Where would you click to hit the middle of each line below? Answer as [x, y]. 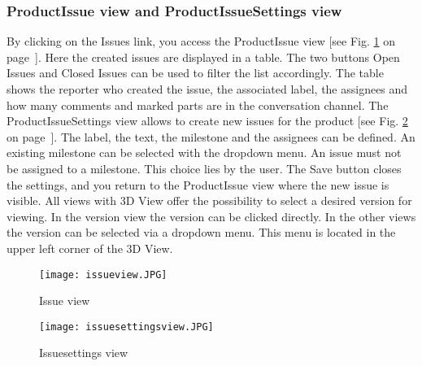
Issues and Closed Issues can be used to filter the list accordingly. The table [195, 73]
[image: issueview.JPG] [103, 274]
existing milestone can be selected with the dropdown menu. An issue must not [204, 152]
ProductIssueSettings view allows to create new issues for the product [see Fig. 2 [207, 121]
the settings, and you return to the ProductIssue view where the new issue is [198, 184]
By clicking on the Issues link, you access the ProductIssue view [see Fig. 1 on [201, 41]
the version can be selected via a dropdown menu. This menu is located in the [201, 232]
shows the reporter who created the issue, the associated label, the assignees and [207, 89]
